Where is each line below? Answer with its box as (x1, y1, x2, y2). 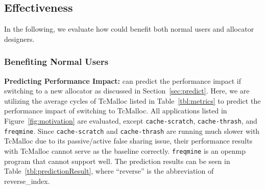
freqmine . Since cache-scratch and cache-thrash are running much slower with (4, 125, 260, 136)
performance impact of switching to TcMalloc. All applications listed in (4, 105, 227, 116)
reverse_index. (4, 175, 50, 186)
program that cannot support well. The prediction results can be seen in (4, 155, 230, 166)
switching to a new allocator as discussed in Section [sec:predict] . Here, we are (4, 85, 250, 96)
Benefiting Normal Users (4, 55, 109, 68)
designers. (4, 33, 35, 44)
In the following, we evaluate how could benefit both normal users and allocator (4, 23, 254, 34)
